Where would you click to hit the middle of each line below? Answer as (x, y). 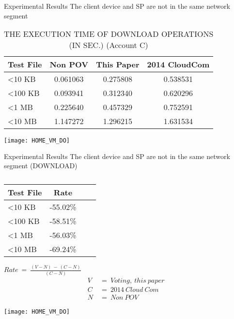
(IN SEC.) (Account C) (109, 45)
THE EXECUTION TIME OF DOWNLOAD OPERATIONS (109, 34)
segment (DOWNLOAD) (41, 166)
